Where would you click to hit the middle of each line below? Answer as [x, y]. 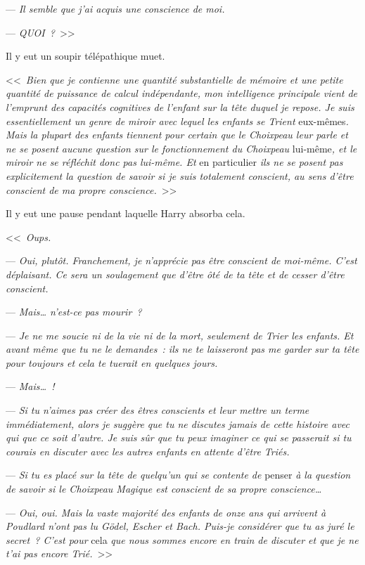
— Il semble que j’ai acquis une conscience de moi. [115, 8]
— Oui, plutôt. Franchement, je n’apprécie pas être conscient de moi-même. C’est [181, 260]
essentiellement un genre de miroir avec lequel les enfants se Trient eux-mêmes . [177, 121]
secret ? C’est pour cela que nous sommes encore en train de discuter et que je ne [182, 539]
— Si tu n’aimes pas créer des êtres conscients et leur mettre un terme [158, 410]
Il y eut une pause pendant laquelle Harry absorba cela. [126, 213]
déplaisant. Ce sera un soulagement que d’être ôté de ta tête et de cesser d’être [175, 274]
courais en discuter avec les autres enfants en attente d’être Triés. [148, 451]
